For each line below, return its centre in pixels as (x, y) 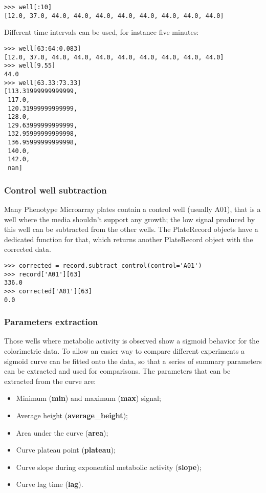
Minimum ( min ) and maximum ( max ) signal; (88, 398)
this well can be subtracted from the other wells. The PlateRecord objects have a (131, 229)
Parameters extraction (51, 322)
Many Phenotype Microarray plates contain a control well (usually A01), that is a (132, 209)
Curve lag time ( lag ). (50, 484)
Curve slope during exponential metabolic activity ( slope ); (109, 467)
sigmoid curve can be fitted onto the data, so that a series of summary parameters (133, 361)
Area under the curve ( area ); (62, 432)
